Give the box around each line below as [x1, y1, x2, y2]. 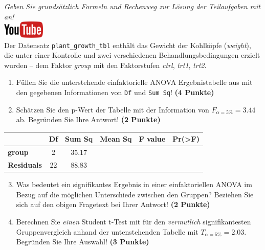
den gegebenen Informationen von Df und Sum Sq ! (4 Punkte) [16, 87, 214, 98]
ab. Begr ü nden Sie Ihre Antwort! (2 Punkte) [16, 114, 161, 125]
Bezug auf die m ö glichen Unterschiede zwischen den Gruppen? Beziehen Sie [16, 189, 254, 199]
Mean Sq [100, 133, 132, 144]
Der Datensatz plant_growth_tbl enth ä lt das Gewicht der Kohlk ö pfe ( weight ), [4, 39, 251, 50]
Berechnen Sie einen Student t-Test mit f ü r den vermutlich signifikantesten [16, 216, 251, 226]
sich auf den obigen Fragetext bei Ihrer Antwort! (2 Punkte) [16, 199, 210, 210]
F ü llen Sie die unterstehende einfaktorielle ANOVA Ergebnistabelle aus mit [16, 77, 253, 87]
